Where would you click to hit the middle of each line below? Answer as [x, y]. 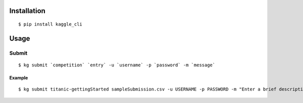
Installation [27, 11]
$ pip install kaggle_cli [50, 24]
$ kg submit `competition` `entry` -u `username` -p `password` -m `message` [117, 65]
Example [19, 77]
